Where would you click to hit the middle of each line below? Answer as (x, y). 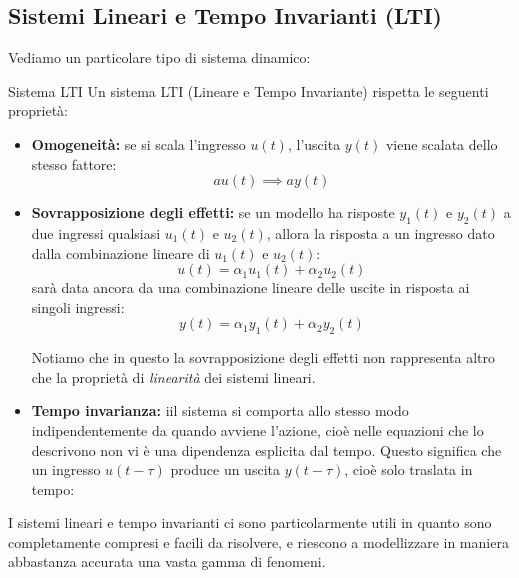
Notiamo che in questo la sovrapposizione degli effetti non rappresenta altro (263, 357)
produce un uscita (225, 469)
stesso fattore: (74, 163)
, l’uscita (314, 143)
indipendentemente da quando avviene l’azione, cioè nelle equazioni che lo (257, 429)
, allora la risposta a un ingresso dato (380, 232)
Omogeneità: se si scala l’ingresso (138, 143)
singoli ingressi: (78, 306)
